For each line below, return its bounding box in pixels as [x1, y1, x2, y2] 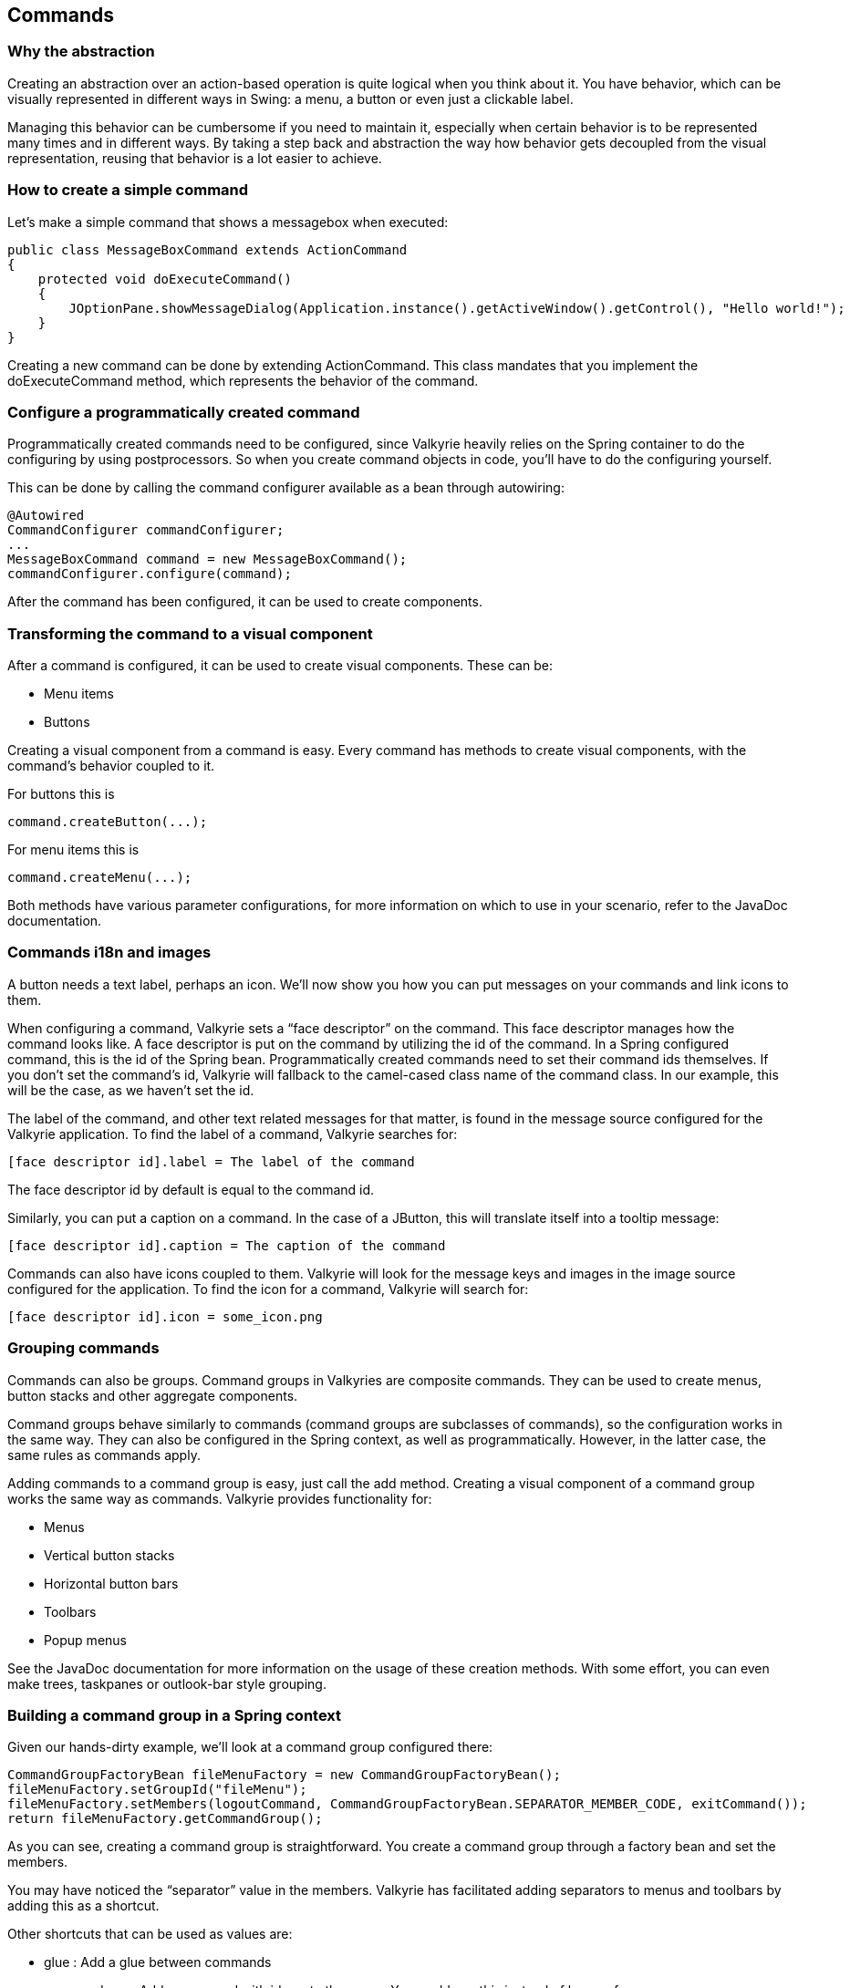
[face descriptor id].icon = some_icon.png [7, 1309, 323, 1324]
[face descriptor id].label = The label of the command [7, 1154, 415, 1169]
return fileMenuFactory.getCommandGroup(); [7, 1811, 323, 1827]
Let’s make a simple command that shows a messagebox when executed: [7, 213, 449, 230]
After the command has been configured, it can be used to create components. [7, 594, 482, 610]
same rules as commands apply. [7, 1446, 201, 1463]
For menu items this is [7, 842, 140, 858]
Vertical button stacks [44, 1547, 175, 1563]
